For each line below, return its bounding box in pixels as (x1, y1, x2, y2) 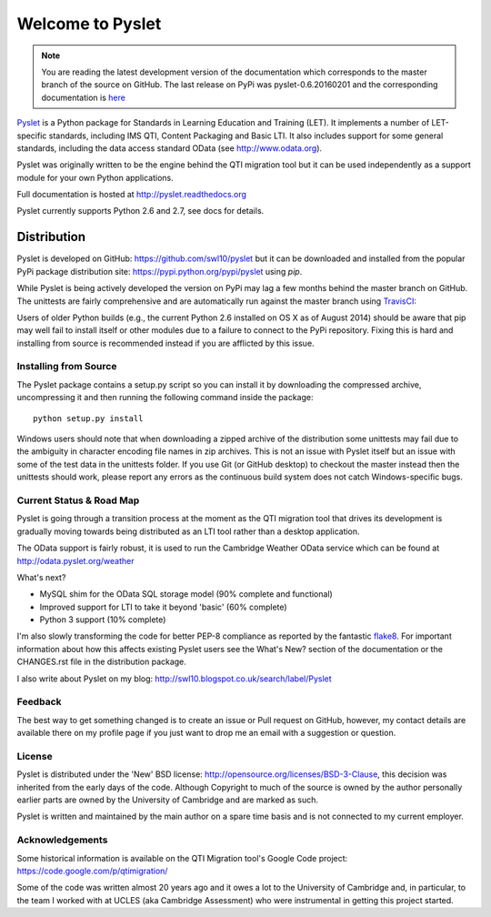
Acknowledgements (16, 833, 108, 846)
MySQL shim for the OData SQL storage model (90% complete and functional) (39, 589, 334, 600)
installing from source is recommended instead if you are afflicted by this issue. (16, 338, 315, 348)
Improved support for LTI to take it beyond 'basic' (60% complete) (39, 601, 287, 612)
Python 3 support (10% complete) (39, 614, 166, 625)
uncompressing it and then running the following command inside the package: (16, 392, 314, 403)
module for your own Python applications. (16, 172, 174, 183)
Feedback (16, 696, 63, 709)
